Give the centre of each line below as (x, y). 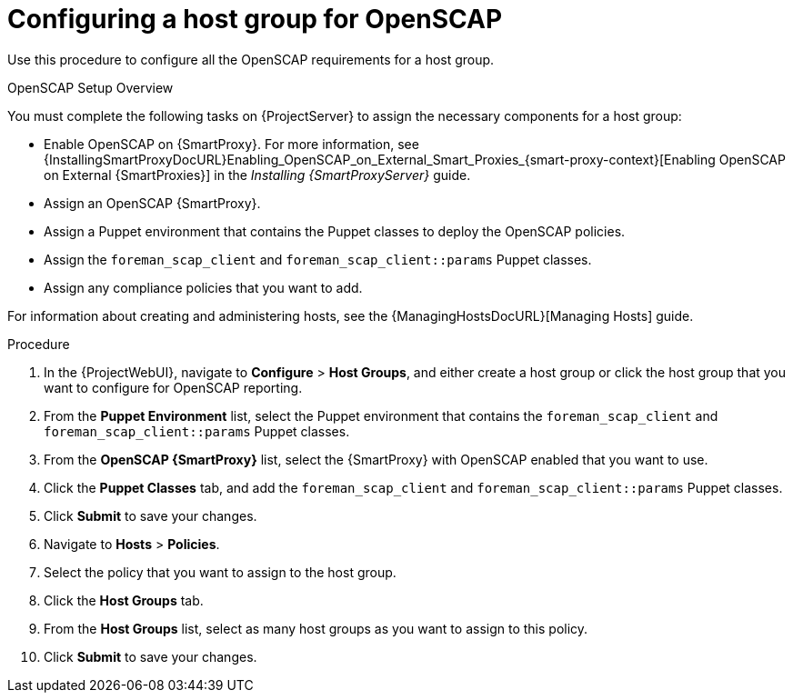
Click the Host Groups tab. (124, 600)
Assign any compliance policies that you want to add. (203, 287)
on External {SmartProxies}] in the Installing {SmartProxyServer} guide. (257, 175)
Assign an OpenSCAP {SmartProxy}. (152, 203)
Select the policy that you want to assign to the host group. (220, 572)
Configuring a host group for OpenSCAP (255, 19)
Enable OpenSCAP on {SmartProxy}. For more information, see (231, 144)
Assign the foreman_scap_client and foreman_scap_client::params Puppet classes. (318, 259)
